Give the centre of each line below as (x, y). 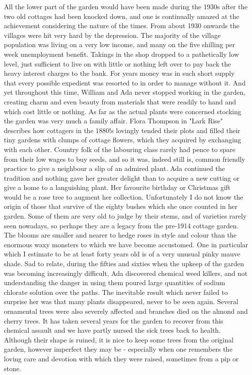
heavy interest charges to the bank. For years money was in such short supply (119, 73)
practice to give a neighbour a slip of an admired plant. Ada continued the (114, 168)
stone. (13, 368)
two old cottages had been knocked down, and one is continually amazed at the (122, 16)
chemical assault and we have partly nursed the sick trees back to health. (112, 330)
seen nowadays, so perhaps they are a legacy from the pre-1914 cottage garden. (121, 225)
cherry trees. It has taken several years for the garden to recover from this (114, 320)
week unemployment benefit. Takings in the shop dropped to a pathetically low (122, 54)
